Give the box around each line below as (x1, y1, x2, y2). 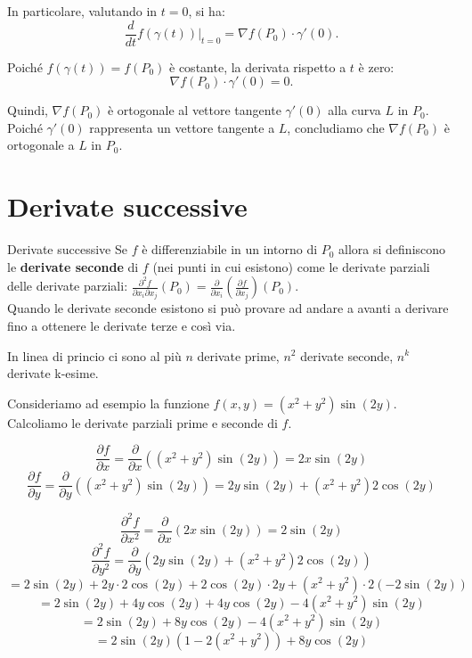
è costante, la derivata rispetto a (169, 57, 346, 76)
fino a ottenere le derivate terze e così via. (7, 316, 236, 334)
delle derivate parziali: (7, 276, 128, 295)
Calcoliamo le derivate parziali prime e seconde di (7, 413, 278, 432)
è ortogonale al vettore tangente (107, 101, 281, 119)
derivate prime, (197, 346, 280, 365)
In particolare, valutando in (7, 2, 158, 20)
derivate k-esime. (7, 364, 99, 382)
